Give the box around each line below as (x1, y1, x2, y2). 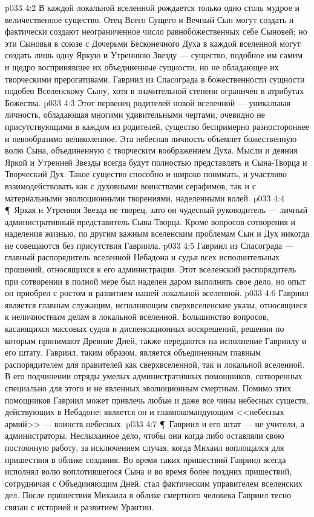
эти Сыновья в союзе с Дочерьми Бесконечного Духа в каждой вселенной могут (5, 36, 301, 49)
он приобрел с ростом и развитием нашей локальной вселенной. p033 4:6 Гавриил (5, 286, 309, 299)
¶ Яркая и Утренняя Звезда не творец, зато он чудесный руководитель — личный (5, 203, 308, 216)
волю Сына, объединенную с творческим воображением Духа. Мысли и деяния (5, 144, 298, 157)
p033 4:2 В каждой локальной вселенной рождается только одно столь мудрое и (5, 1, 300, 13)
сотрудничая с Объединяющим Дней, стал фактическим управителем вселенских (5, 476, 303, 489)
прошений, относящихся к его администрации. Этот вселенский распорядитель (5, 263, 296, 275)
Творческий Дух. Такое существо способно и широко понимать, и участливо (5, 167, 287, 180)
